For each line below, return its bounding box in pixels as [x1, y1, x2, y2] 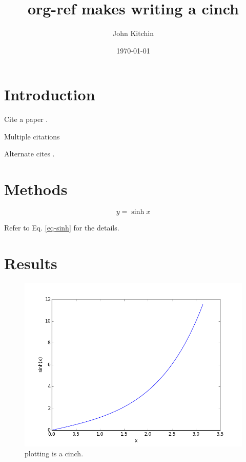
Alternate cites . [4, 148, 55, 159]
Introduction [4, 84, 95, 105]
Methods [4, 179, 68, 200]
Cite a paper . [4, 114, 48, 125]
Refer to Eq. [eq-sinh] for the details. [4, 222, 119, 233]
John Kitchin [113, 28, 154, 39]
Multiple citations [4, 131, 60, 141]
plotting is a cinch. [25, 448, 84, 459]
